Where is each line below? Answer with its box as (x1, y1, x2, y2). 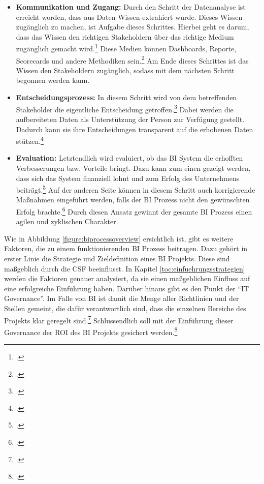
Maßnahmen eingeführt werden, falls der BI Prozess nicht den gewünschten (16, 194, 250, 205)
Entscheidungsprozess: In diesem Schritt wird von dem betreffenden (16, 92, 237, 103)
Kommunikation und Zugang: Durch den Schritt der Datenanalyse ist (16, 2, 246, 12)
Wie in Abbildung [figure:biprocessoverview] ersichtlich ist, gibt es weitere (4, 233, 234, 244)
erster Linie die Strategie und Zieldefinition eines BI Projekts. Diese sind (4, 253, 230, 263)
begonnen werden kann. (16, 75, 90, 85)
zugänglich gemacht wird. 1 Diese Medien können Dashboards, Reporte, (16, 42, 237, 54)
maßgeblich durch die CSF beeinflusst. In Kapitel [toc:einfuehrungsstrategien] (4, 263, 245, 274)
